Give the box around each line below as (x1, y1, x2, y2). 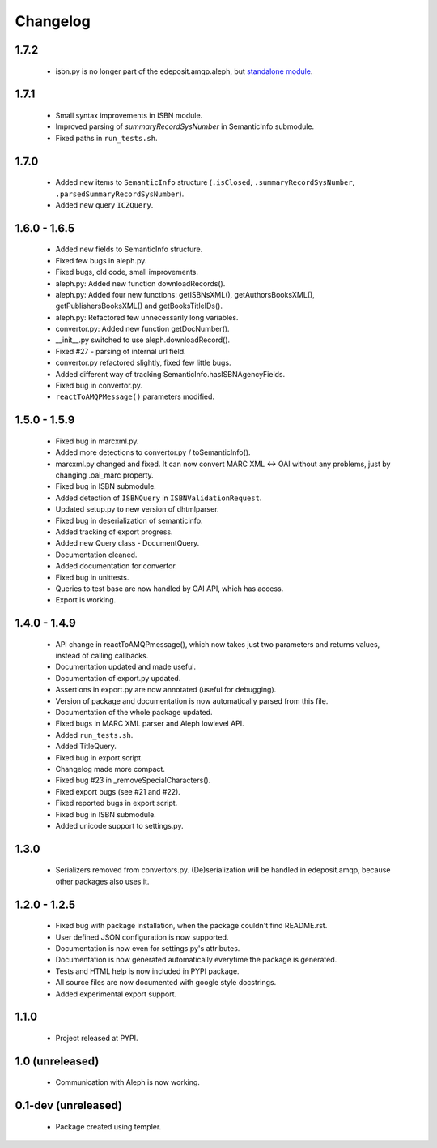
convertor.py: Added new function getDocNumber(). (55, 324, 230, 334)
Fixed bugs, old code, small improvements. (55, 268, 198, 277)
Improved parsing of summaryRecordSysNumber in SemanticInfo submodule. (55, 122, 315, 131)
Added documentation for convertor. (55, 561, 177, 571)
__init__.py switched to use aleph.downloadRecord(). (55, 335, 231, 345)
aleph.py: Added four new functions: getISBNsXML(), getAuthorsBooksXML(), (55, 289, 315, 299)
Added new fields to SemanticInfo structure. (55, 244, 203, 255)
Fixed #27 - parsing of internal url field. (55, 346, 186, 356)
